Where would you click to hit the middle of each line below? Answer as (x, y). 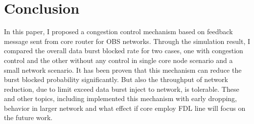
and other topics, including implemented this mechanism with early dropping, (120, 98)
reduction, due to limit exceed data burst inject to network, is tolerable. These (122, 89)
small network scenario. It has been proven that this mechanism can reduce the (123, 70)
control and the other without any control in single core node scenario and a (118, 60)
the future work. (28, 117)
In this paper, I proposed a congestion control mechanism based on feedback (118, 31)
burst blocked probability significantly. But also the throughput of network (116, 79)
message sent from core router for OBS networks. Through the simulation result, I (127, 41)
